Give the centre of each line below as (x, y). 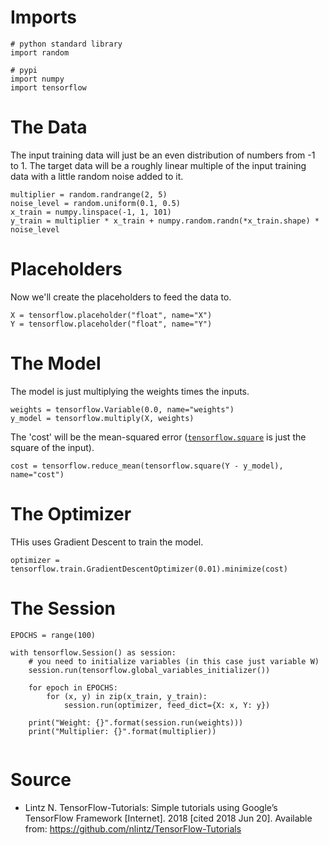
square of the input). (52, 447)
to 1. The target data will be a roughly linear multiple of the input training (158, 165)
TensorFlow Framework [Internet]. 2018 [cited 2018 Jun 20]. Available (168, 818)
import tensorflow (48, 87)
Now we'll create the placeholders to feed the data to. (121, 297)
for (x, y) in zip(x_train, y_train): (127, 696)
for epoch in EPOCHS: (73, 687)
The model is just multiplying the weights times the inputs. (130, 391)
